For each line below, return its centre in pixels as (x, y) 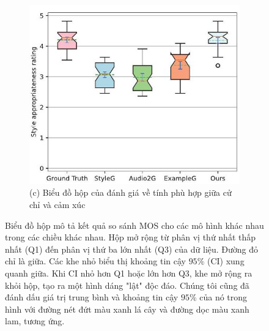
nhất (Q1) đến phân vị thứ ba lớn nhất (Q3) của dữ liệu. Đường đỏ (132, 249)
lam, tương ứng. (35, 321)
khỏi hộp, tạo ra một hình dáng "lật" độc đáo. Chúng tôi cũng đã (127, 285)
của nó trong (223, 297)
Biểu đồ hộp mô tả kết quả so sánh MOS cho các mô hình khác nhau (134, 225)
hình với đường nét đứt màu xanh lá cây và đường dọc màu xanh (127, 309)
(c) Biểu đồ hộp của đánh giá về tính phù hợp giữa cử (131, 192)
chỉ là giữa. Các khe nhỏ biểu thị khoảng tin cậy (95, 261)
